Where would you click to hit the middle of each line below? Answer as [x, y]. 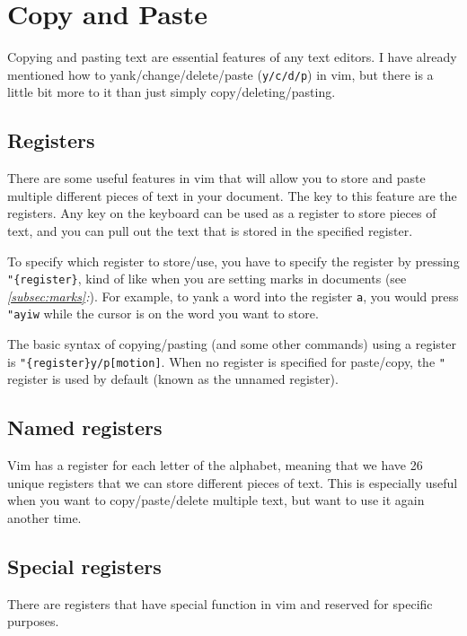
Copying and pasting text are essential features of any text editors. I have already [232, 57]
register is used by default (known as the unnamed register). [173, 379]
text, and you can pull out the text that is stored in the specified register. [210, 230]
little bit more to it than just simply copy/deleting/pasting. [172, 92]
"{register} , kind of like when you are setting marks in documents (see [207, 279]
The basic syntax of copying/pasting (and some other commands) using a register [232, 344]
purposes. [33, 621]
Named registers [85, 427]
